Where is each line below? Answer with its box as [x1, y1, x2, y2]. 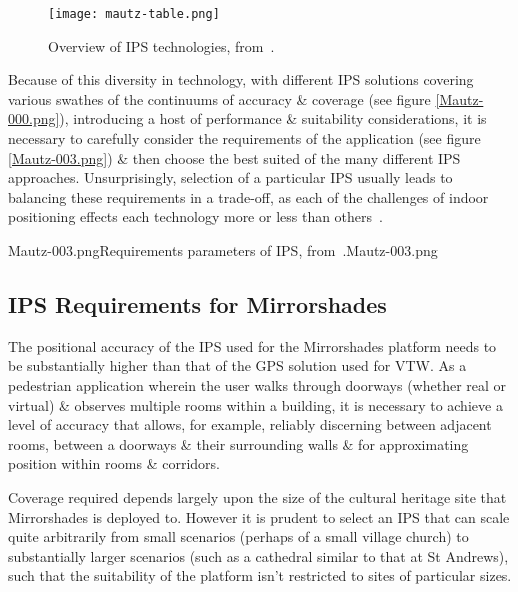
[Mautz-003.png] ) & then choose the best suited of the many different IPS [8, 147, 461, 168]
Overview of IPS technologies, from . [48, 35, 275, 56]
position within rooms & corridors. [8, 453, 220, 474]
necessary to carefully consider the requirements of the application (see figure [8, 128, 481, 149]
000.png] [8, 108, 60, 129]
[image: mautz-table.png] [48, 7, 220, 21]
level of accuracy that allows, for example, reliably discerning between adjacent [8, 414, 492, 435]
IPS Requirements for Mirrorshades [8, 288, 387, 319]
